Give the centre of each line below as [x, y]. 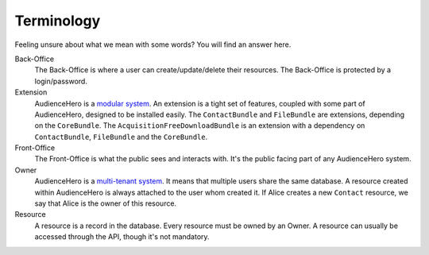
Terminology [58, 21]
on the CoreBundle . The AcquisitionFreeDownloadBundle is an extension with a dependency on [200, 126]
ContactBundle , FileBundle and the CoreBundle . [121, 137]
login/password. [61, 81]
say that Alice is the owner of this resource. [106, 203]
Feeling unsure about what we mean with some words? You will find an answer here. [153, 44]
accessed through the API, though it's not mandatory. [122, 237]
